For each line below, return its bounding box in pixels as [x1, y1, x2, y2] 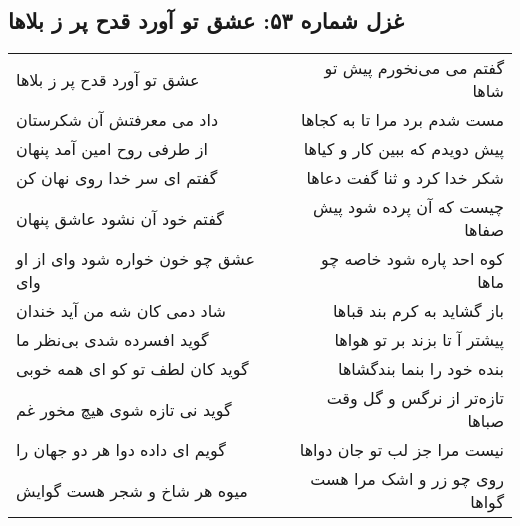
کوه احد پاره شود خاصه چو [321, 247, 504, 271]
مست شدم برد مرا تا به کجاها [301, 108, 504, 132]
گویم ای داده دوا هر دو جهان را [16, 438, 226, 462]
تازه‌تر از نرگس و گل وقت [326, 386, 504, 410]
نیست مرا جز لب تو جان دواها [299, 438, 504, 462]
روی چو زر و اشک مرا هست [310, 467, 504, 491]
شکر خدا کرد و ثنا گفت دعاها [306, 166, 504, 190]
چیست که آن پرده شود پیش [313, 195, 504, 219]
